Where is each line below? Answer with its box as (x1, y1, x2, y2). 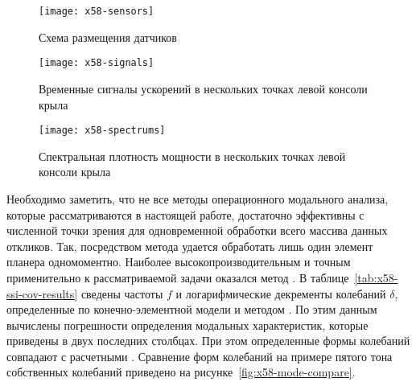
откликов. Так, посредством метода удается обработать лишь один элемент (6, 237, 373, 254)
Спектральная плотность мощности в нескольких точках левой (39, 147, 346, 164)
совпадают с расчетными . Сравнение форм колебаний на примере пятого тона (6, 347, 393, 364)
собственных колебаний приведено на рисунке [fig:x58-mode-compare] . (6, 363, 356, 380)
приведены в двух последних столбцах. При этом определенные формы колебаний (6, 332, 410, 349)
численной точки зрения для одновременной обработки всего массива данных (6, 222, 388, 239)
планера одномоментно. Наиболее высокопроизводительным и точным (6, 253, 351, 270)
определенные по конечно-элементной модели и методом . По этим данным (6, 301, 377, 318)
